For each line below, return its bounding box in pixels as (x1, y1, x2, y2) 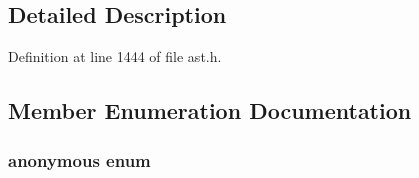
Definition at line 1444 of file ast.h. (8, 46, 222, 67)
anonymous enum (8, 147, 151, 172)
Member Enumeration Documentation (8, 95, 412, 126)
